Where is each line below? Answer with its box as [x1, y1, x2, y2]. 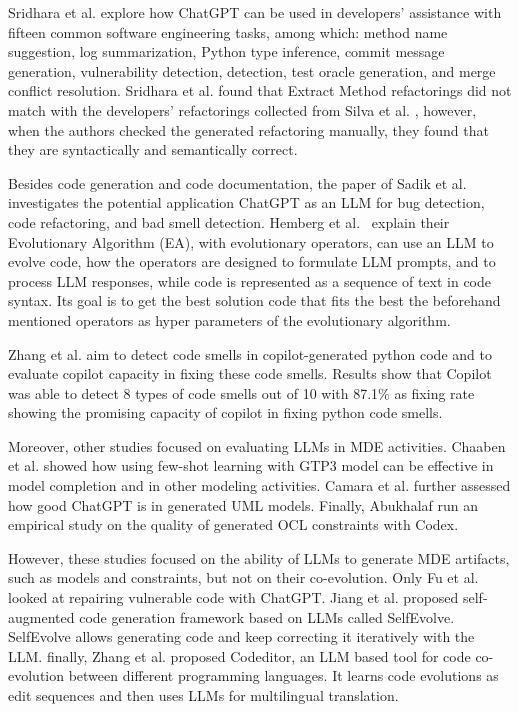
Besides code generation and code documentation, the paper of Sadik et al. [8, 172, 467, 193]
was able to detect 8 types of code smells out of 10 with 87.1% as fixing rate [8, 382, 475, 403]
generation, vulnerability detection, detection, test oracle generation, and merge [8, 60, 496, 81]
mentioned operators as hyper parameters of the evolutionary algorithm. [8, 309, 451, 330]
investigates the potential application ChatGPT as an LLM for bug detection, [8, 192, 485, 213]
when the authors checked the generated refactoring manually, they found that [8, 119, 489, 140]
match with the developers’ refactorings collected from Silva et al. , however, [8, 99, 477, 120]
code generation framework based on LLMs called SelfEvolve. [79, 606, 455, 627]
